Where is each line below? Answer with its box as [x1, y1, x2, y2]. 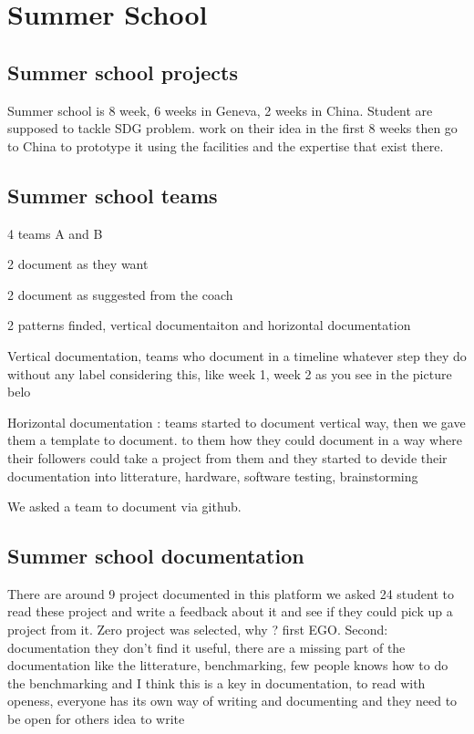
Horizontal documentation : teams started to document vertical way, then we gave [7, 412, 466, 431]
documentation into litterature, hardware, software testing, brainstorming [7, 466, 418, 485]
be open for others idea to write [7, 709, 185, 729]
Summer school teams [7, 181, 218, 209]
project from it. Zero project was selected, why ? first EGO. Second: [7, 620, 388, 639]
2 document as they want [7, 254, 149, 274]
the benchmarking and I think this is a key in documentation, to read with [7, 673, 426, 692]
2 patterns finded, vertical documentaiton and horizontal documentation [7, 315, 411, 335]
